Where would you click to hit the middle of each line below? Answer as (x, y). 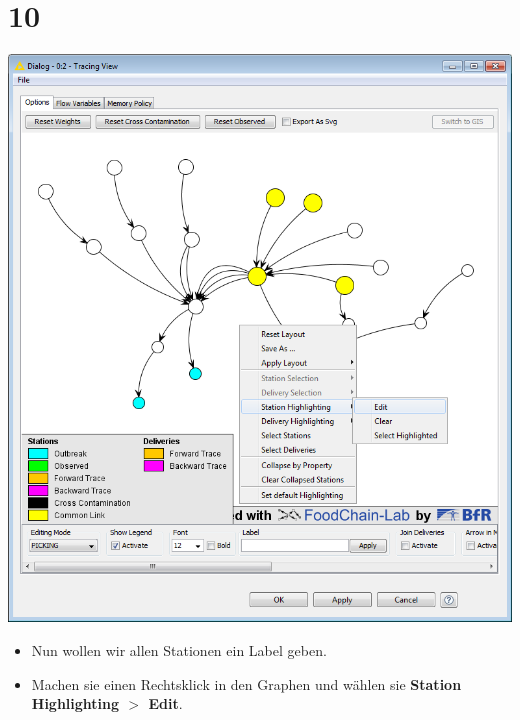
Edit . (165, 703)
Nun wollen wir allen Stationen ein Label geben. (179, 650)
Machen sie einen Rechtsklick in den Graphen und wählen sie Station (246, 683)
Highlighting (75, 703)
